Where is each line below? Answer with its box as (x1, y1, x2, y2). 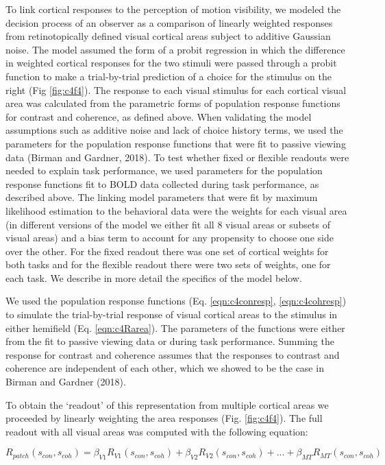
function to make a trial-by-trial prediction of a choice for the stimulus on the (5, 69, 332, 83)
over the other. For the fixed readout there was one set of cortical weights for (5, 243, 329, 258)
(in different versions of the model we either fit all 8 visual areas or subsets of (5, 217, 330, 231)
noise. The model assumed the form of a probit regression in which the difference (5, 42, 345, 56)
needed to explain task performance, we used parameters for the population (5, 163, 323, 178)
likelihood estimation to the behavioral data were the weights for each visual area (5, 203, 347, 217)
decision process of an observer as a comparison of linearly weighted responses (5, 15, 333, 29)
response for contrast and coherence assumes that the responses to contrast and (5, 347, 340, 361)
